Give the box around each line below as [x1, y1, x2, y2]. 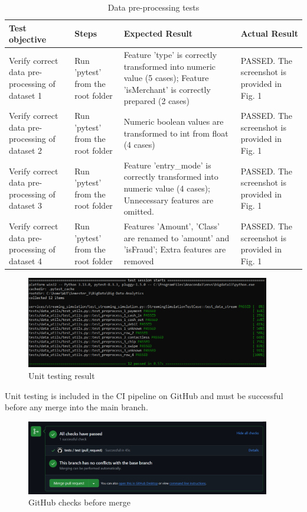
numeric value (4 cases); [123, 182, 211, 195]
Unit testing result [28, 370, 95, 381]
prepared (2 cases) [123, 95, 190, 107]
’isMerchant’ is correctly [123, 83, 211, 95]
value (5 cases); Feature [123, 72, 209, 84]
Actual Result [240, 27, 298, 40]
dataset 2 [9, 144, 43, 157]
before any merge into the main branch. [5, 401, 148, 413]
